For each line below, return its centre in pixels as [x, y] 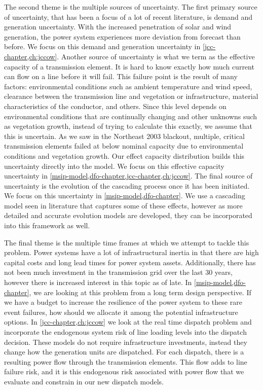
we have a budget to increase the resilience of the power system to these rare [123, 302]
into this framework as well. [47, 225]
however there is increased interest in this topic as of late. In [98, 282]
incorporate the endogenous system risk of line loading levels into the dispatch [125, 332]
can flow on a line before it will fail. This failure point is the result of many [121, 76]
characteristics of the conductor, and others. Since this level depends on [115, 106]
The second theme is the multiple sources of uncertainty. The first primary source [131, 7]
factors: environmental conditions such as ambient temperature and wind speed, [128, 86]
